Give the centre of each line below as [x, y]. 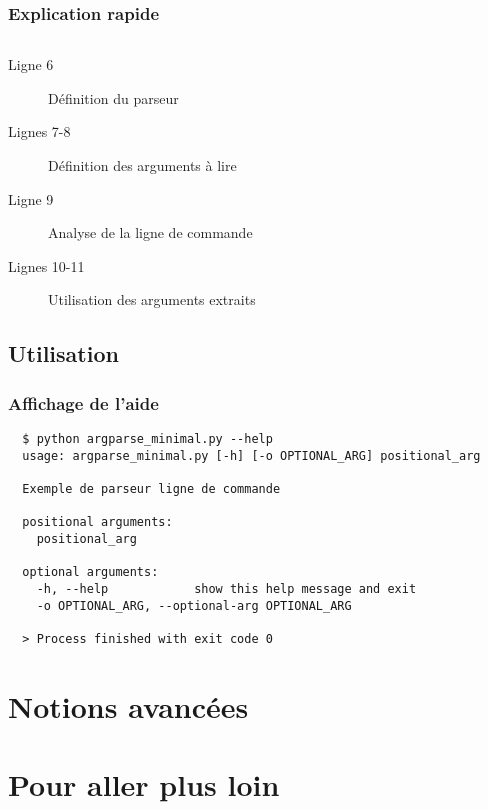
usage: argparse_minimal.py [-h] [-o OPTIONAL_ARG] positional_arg [251, 455]
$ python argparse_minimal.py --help [147, 438]
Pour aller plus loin [144, 784]
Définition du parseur [113, 97]
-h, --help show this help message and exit [226, 588]
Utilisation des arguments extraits [152, 299]
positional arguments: [97, 522]
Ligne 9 [31, 198]
